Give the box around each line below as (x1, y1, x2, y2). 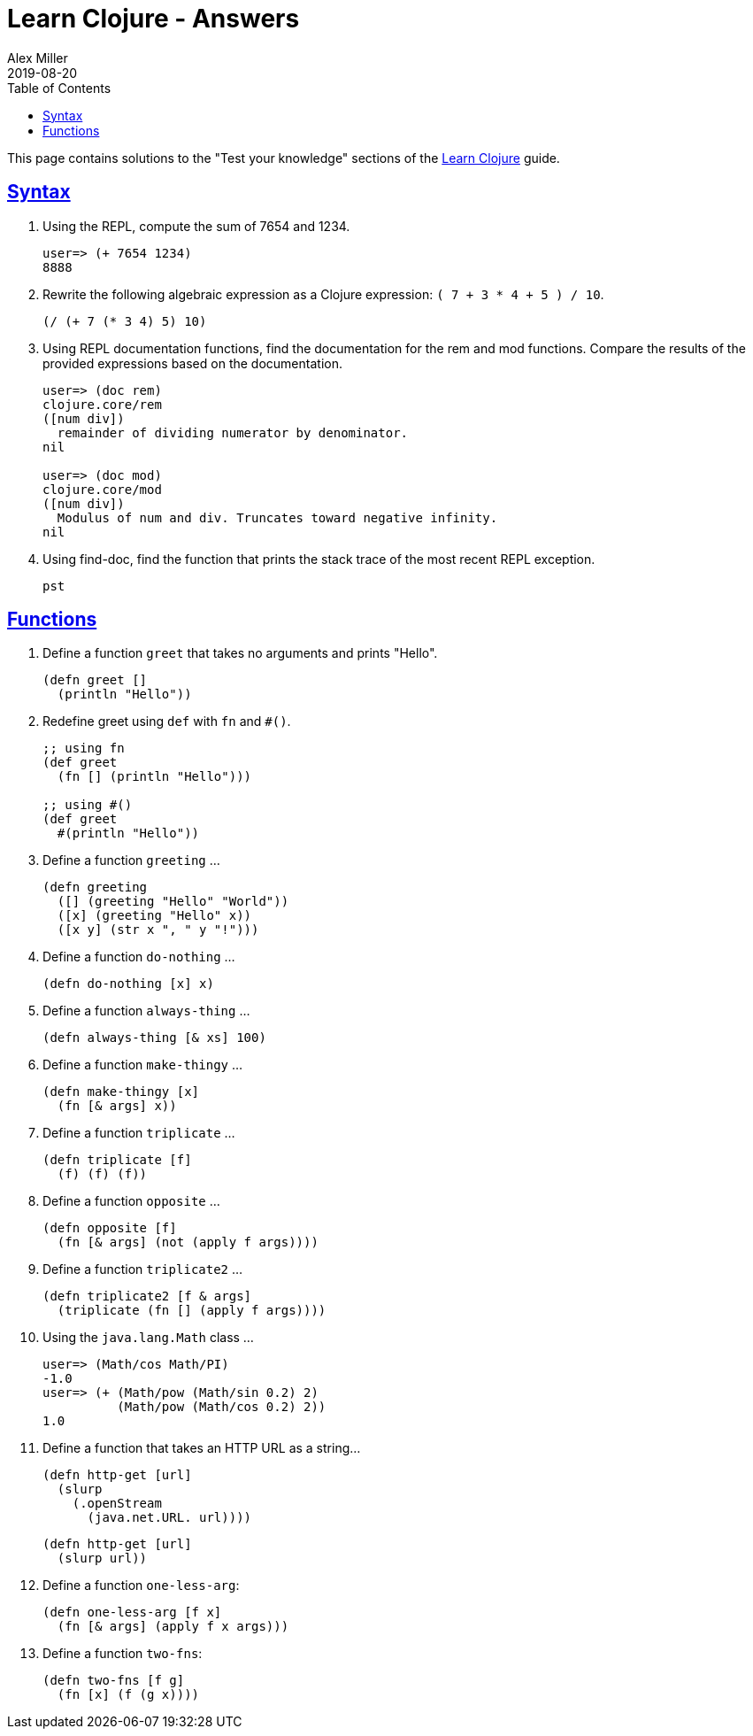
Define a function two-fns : (42, 1646, 203, 1662)
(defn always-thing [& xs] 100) (42, 1030, 266, 1045)
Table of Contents (7, 80, 111, 96)
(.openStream (72, 1496, 162, 1511)
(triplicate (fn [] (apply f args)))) (57, 1303, 327, 1318)
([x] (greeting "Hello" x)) (57, 908, 252, 923)
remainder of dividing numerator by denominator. (57, 425, 409, 440)
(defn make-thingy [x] (42, 1084, 200, 1099)
